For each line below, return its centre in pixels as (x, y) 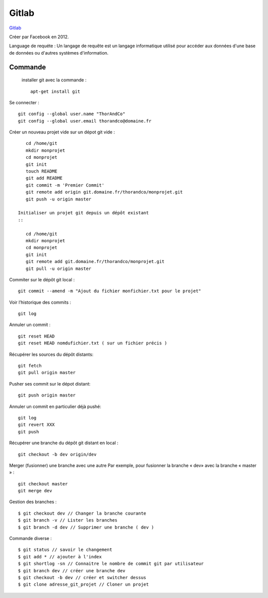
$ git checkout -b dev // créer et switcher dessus (82, 577)
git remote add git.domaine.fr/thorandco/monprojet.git (95, 262)
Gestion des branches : (33, 502)
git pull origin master (47, 373)
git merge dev (35, 491)
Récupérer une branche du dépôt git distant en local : (64, 443)
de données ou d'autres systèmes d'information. (59, 53)
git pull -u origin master (59, 268)
